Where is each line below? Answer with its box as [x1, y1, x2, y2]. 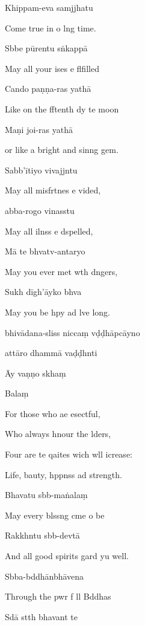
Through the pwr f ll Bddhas [5, 590, 111, 603]
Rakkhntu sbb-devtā [5, 529, 80, 542]
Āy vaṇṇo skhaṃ [5, 366, 66, 379]
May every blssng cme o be [5, 508, 105, 521]
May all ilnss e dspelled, [5, 224, 93, 237]
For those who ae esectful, [5, 407, 100, 419]
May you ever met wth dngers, [5, 265, 118, 277]
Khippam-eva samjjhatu [5, 1, 93, 13]
